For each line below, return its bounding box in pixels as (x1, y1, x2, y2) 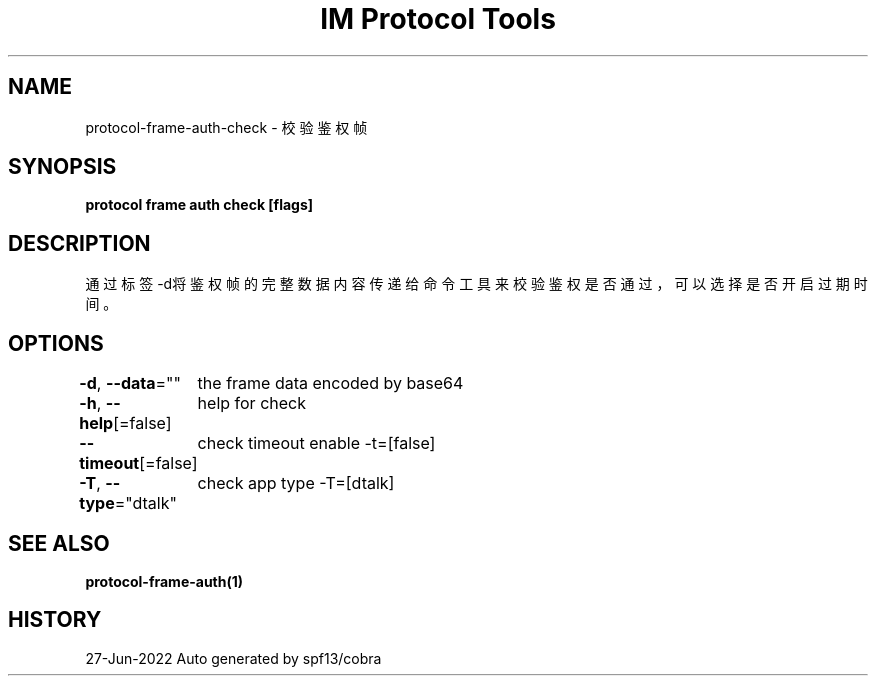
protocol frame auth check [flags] (85, 196, 314, 214)
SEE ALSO (8, 530, 110, 556)
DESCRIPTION (8, 230, 151, 256)
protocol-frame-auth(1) (85, 572, 244, 590)
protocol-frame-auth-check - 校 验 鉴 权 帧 (85, 118, 368, 136)
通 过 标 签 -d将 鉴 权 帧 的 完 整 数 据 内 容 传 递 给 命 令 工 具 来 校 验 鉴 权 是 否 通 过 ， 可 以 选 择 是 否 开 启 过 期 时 (85, 275, 868, 293)
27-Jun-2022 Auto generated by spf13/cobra (85, 649, 382, 667)
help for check (197, 393, 306, 414)
